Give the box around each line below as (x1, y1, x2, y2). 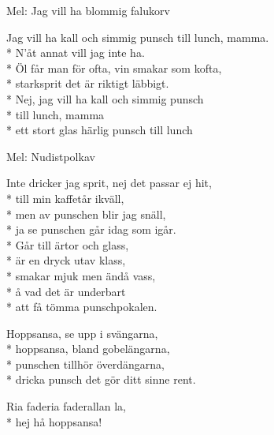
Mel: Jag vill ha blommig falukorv (6, 2, 170, 18)
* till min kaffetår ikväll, (6, 189, 124, 206)
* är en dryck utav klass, (6, 252, 126, 268)
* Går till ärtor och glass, (6, 236, 129, 253)
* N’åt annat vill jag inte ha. (6, 44, 145, 61)
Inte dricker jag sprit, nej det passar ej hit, (6, 174, 212, 191)
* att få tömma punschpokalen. (6, 298, 157, 315)
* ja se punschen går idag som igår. (6, 221, 176, 238)
